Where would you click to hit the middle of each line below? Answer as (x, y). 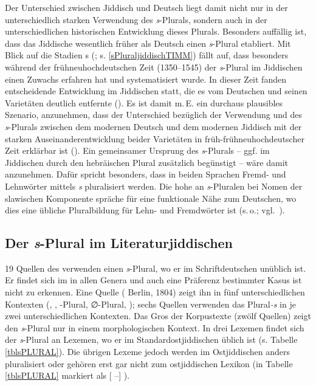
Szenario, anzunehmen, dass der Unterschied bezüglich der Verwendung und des (153, 115)
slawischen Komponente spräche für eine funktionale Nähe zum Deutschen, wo (151, 198)
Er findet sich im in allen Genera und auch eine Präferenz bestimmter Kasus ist (153, 280)
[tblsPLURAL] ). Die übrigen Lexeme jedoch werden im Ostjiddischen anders (148, 352)
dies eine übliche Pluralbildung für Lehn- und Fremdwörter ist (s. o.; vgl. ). (145, 210)
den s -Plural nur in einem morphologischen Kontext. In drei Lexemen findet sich (155, 327)
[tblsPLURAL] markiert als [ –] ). (67, 375)
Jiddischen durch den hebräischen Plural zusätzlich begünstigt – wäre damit (146, 162)
